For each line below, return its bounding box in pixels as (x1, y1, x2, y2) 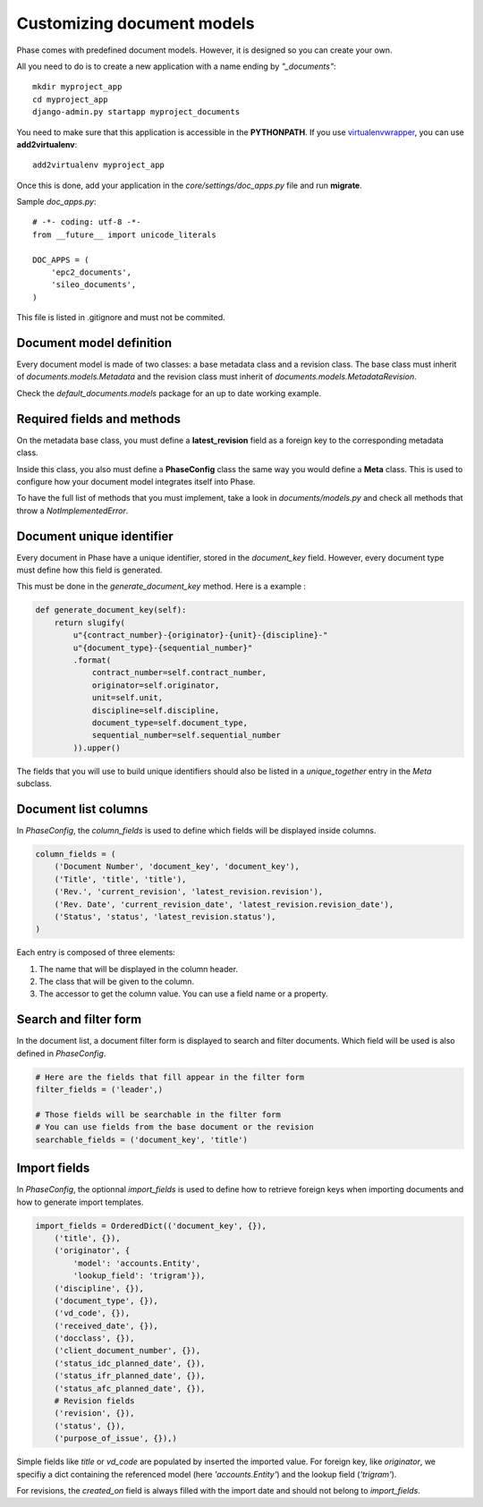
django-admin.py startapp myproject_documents (32, 107, 241, 117)
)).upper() (72, 742, 121, 753)
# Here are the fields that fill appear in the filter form (35, 1071, 305, 1082)
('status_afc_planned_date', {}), (54, 1383, 206, 1393)
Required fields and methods (16, 411, 182, 427)
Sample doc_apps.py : (16, 197, 97, 207)
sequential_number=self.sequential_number (91, 730, 281, 741)
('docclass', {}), (54, 1333, 135, 1343)
